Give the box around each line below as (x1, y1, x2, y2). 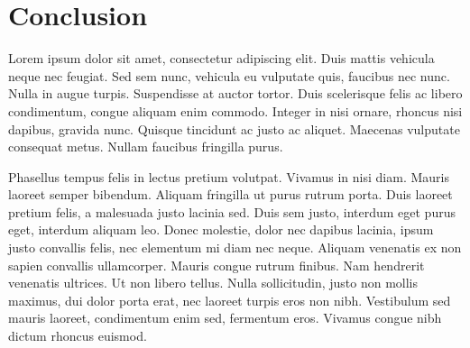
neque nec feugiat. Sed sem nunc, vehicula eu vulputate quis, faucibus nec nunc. (8, 66, 450, 85)
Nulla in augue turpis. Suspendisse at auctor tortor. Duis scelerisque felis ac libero (8, 84, 463, 103)
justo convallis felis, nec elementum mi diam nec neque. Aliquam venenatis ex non (8, 238, 462, 257)
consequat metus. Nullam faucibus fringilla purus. (8, 137, 283, 156)
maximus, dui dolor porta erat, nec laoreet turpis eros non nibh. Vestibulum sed (8, 290, 451, 309)
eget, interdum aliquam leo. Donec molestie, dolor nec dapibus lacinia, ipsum (8, 220, 434, 239)
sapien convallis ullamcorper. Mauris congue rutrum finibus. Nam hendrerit (8, 255, 425, 274)
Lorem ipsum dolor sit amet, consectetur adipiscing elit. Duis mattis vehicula (8, 49, 435, 68)
